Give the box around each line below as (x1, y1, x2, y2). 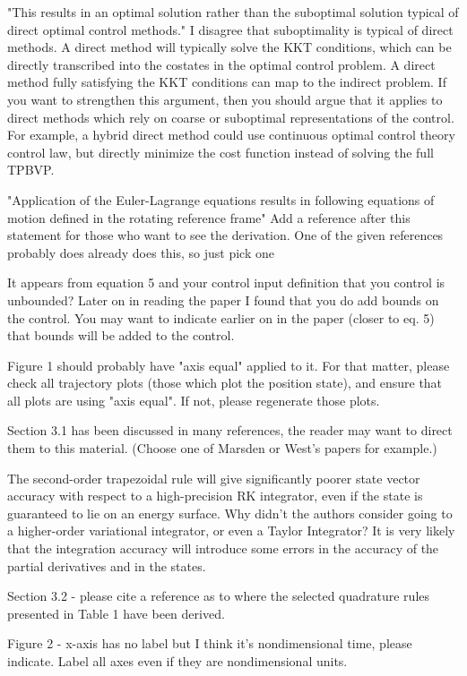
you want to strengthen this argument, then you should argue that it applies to (7, 90, 443, 108)
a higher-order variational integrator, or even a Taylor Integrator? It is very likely (7, 521, 455, 540)
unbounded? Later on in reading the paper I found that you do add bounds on (7, 290, 439, 309)
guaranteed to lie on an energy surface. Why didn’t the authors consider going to (7, 503, 453, 522)
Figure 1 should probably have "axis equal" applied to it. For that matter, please (7, 355, 450, 374)
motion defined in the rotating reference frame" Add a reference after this (7, 208, 411, 227)
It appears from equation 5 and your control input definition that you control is (7, 273, 445, 292)
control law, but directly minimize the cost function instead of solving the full (7, 142, 434, 161)
